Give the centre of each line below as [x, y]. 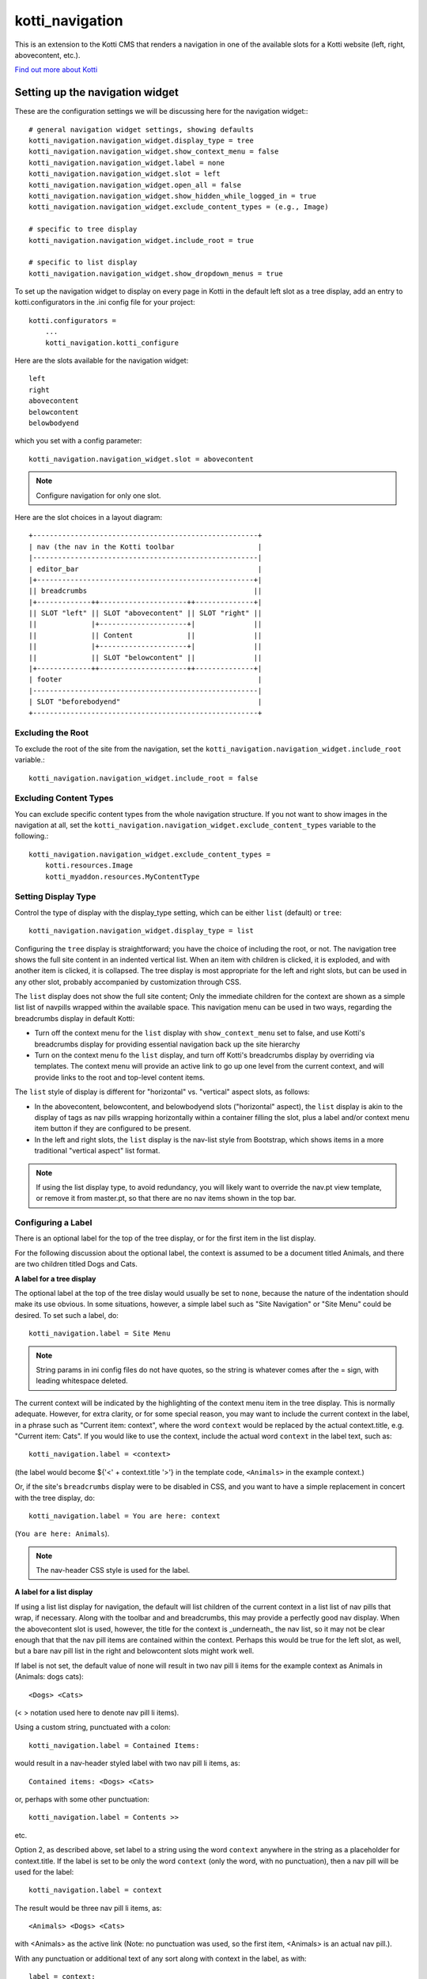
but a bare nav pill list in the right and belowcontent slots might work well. [134, 1651]
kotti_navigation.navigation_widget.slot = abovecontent [142, 459]
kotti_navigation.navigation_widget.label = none [127, 163]
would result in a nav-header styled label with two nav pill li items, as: [127, 1763]
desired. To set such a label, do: [66, 1315]
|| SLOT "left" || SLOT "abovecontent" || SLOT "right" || [145, 613]
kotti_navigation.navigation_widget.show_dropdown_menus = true [156, 273]
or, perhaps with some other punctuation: [82, 1799]
